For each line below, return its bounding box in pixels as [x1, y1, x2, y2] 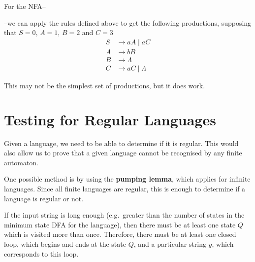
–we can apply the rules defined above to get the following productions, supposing [4, 17, 252, 28]
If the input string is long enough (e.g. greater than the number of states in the [4, 210, 245, 220]
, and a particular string [133, 238, 206, 249]
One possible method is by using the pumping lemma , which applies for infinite [4, 174, 251, 184]
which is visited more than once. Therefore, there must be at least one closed [4, 229, 236, 239]
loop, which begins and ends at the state [4, 238, 126, 249]
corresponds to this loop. [4, 248, 79, 259]
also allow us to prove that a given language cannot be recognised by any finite [4, 148, 242, 158]
